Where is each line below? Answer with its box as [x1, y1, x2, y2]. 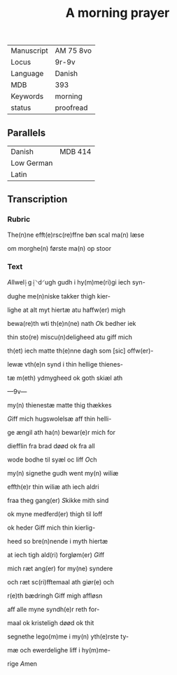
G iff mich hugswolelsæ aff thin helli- [7, 414, 112, 423]
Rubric [7, 214, 31, 224]
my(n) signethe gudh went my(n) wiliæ [7, 468, 119, 477]
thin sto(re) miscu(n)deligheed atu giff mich [7, 332, 133, 341]
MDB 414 [59, 147, 92, 156]
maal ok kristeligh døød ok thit [7, 618, 94, 627]
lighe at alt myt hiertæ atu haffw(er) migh [7, 306, 126, 314]
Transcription [7, 193, 68, 205]
